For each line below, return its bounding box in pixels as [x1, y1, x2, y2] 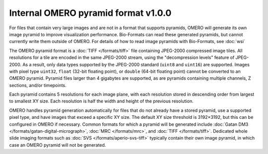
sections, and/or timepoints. [9, 82, 67, 88]
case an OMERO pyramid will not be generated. [9, 142, 106, 148]
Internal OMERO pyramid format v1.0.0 [9, 7, 172, 18]
